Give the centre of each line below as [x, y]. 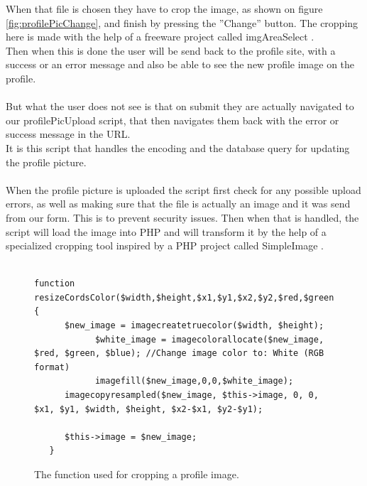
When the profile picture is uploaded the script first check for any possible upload [183, 189]
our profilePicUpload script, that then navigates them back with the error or [172, 120]
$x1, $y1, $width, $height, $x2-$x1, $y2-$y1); [149, 409]
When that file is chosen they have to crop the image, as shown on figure [164, 9]
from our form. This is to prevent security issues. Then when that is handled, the [182, 217]
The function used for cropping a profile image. [137, 474]
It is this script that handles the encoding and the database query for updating [178, 147]
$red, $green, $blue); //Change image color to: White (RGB [179, 353]
